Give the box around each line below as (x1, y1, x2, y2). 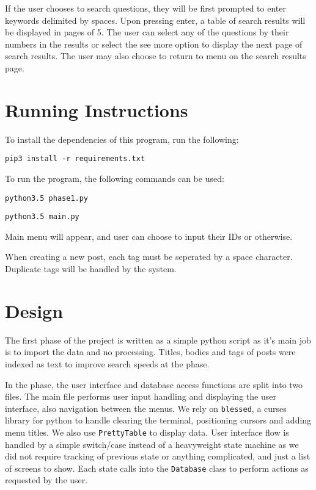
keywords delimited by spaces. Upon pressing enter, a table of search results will (5, 13, 306, 26)
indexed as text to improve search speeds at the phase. (5, 357, 210, 370)
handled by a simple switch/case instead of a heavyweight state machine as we (5, 438, 299, 450)
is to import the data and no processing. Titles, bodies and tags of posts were (5, 345, 296, 358)
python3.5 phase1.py (5, 193, 89, 203)
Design (5, 298, 64, 323)
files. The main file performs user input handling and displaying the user (5, 390, 276, 403)
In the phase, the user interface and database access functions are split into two (5, 378, 303, 391)
